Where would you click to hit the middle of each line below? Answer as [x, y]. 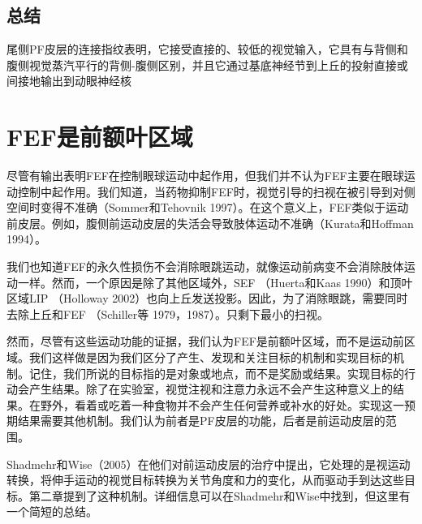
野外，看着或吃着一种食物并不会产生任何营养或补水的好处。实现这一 [222, 404]
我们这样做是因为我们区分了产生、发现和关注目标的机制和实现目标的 [211, 357]
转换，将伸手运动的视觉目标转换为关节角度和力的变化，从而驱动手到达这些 [205, 480]
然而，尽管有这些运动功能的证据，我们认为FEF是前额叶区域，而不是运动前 [205, 341]
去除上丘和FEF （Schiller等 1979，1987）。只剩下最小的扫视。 [168, 314]
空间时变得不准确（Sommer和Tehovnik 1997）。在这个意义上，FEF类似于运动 [208, 207]
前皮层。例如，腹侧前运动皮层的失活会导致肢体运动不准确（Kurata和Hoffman [210, 223]
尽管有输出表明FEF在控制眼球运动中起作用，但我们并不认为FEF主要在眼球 [205, 176]
